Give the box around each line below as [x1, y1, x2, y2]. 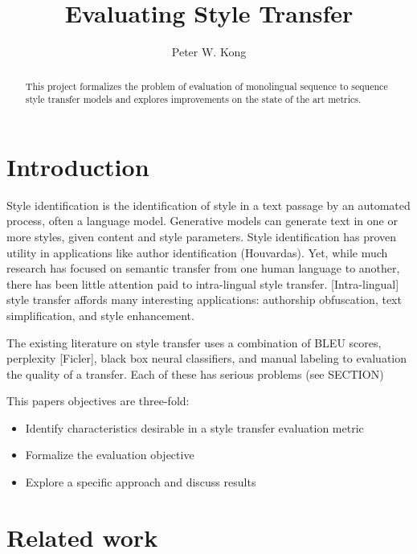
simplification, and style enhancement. [6, 306, 194, 323]
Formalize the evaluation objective [25, 446, 194, 463]
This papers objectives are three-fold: [6, 392, 190, 409]
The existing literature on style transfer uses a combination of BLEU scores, [6, 334, 382, 351]
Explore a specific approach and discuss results [25, 474, 256, 490]
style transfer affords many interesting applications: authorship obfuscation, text [6, 291, 402, 308]
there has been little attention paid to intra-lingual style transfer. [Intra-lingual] [6, 275, 399, 292]
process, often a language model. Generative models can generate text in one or [6, 212, 398, 229]
